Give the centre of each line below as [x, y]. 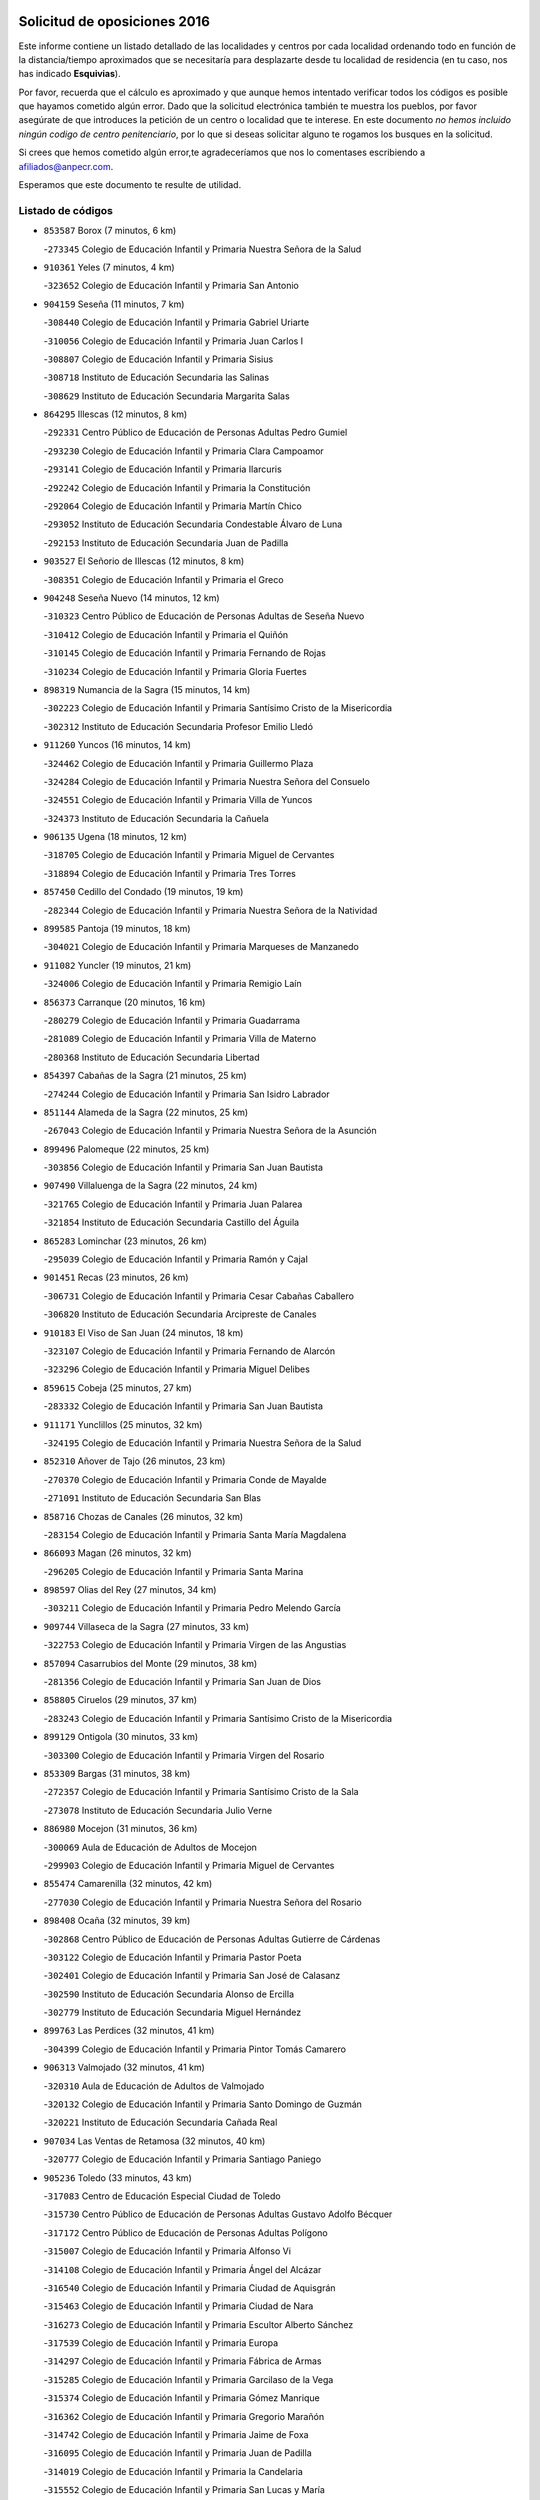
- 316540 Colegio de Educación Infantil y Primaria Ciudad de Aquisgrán [189, 2287]
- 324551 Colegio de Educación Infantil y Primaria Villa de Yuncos [178, 800]
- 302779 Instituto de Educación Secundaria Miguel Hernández [172, 2012]
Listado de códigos [66, 210]
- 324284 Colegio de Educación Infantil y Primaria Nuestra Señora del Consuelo [206, 781]
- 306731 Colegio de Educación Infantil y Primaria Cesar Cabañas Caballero [199, 1296]
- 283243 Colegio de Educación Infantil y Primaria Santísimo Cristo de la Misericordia [218, 1718]
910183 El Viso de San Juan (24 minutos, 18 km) [143, 1332]
